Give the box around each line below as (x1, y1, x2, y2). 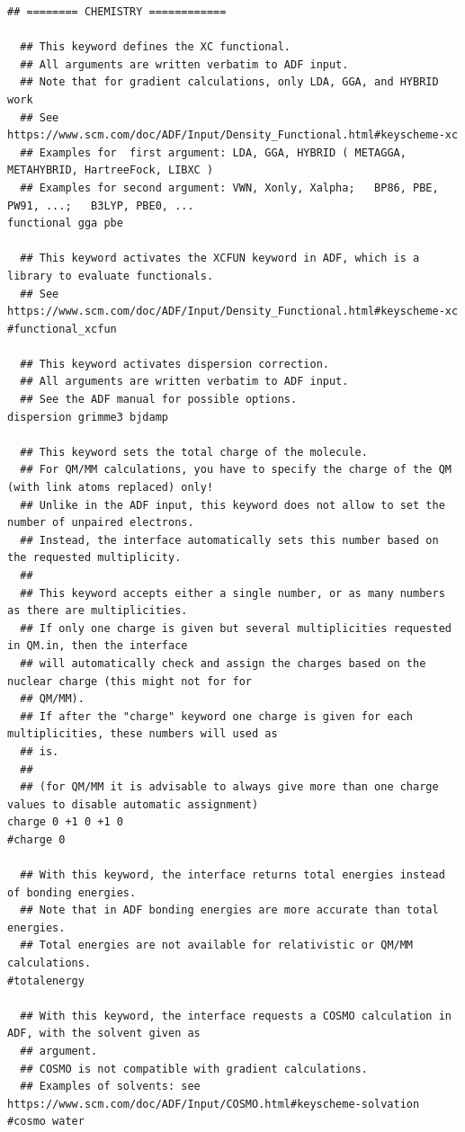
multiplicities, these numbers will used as (7, 727, 278, 741)
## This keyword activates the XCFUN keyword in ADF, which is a (20, 252, 420, 265)
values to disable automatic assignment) (7, 798, 259, 811)
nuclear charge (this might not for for (7, 674, 253, 688)
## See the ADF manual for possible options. (20, 393, 298, 406)
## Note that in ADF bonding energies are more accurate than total (20, 904, 439, 917)
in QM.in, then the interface (7, 639, 188, 653)
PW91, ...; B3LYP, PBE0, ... (7, 199, 194, 212)
